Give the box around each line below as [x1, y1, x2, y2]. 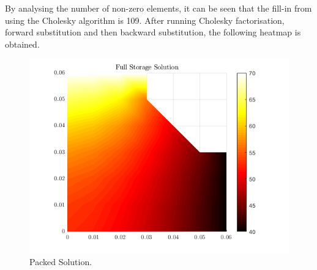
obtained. [5, 37, 40, 50]
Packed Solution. [29, 255, 92, 268]
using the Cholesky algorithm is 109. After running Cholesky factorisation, [5, 13, 285, 26]
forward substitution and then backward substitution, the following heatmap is [5, 26, 301, 38]
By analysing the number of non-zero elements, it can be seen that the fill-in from [5, 2, 312, 14]
